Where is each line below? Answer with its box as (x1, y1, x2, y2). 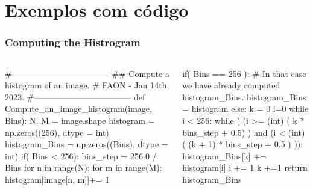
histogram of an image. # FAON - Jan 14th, (5, 79, 169, 91)
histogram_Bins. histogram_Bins (182, 90, 306, 103)
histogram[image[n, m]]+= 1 (5, 173, 110, 185)
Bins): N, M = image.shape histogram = (5, 114, 155, 126)
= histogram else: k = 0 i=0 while (182, 102, 309, 115)
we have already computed (182, 79, 280, 91)
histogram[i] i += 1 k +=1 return (182, 161, 308, 174)
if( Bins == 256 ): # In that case (182, 67, 306, 79)
